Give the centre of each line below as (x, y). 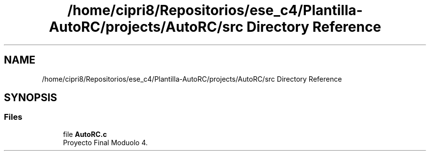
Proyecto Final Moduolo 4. (105, 142)
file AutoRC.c (85, 134)
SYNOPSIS (31, 98)
